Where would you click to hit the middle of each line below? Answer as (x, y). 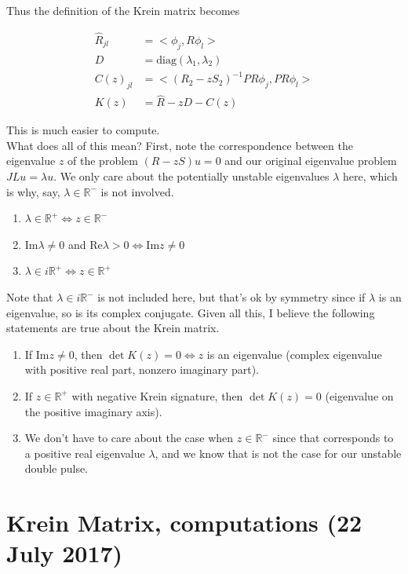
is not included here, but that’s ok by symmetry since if (231, 297)
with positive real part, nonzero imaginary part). (142, 369)
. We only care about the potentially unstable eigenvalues (191, 176)
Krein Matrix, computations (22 (184, 523)
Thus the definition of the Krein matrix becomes (123, 10)
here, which (370, 176)
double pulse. (56, 468)
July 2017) (65, 553)
